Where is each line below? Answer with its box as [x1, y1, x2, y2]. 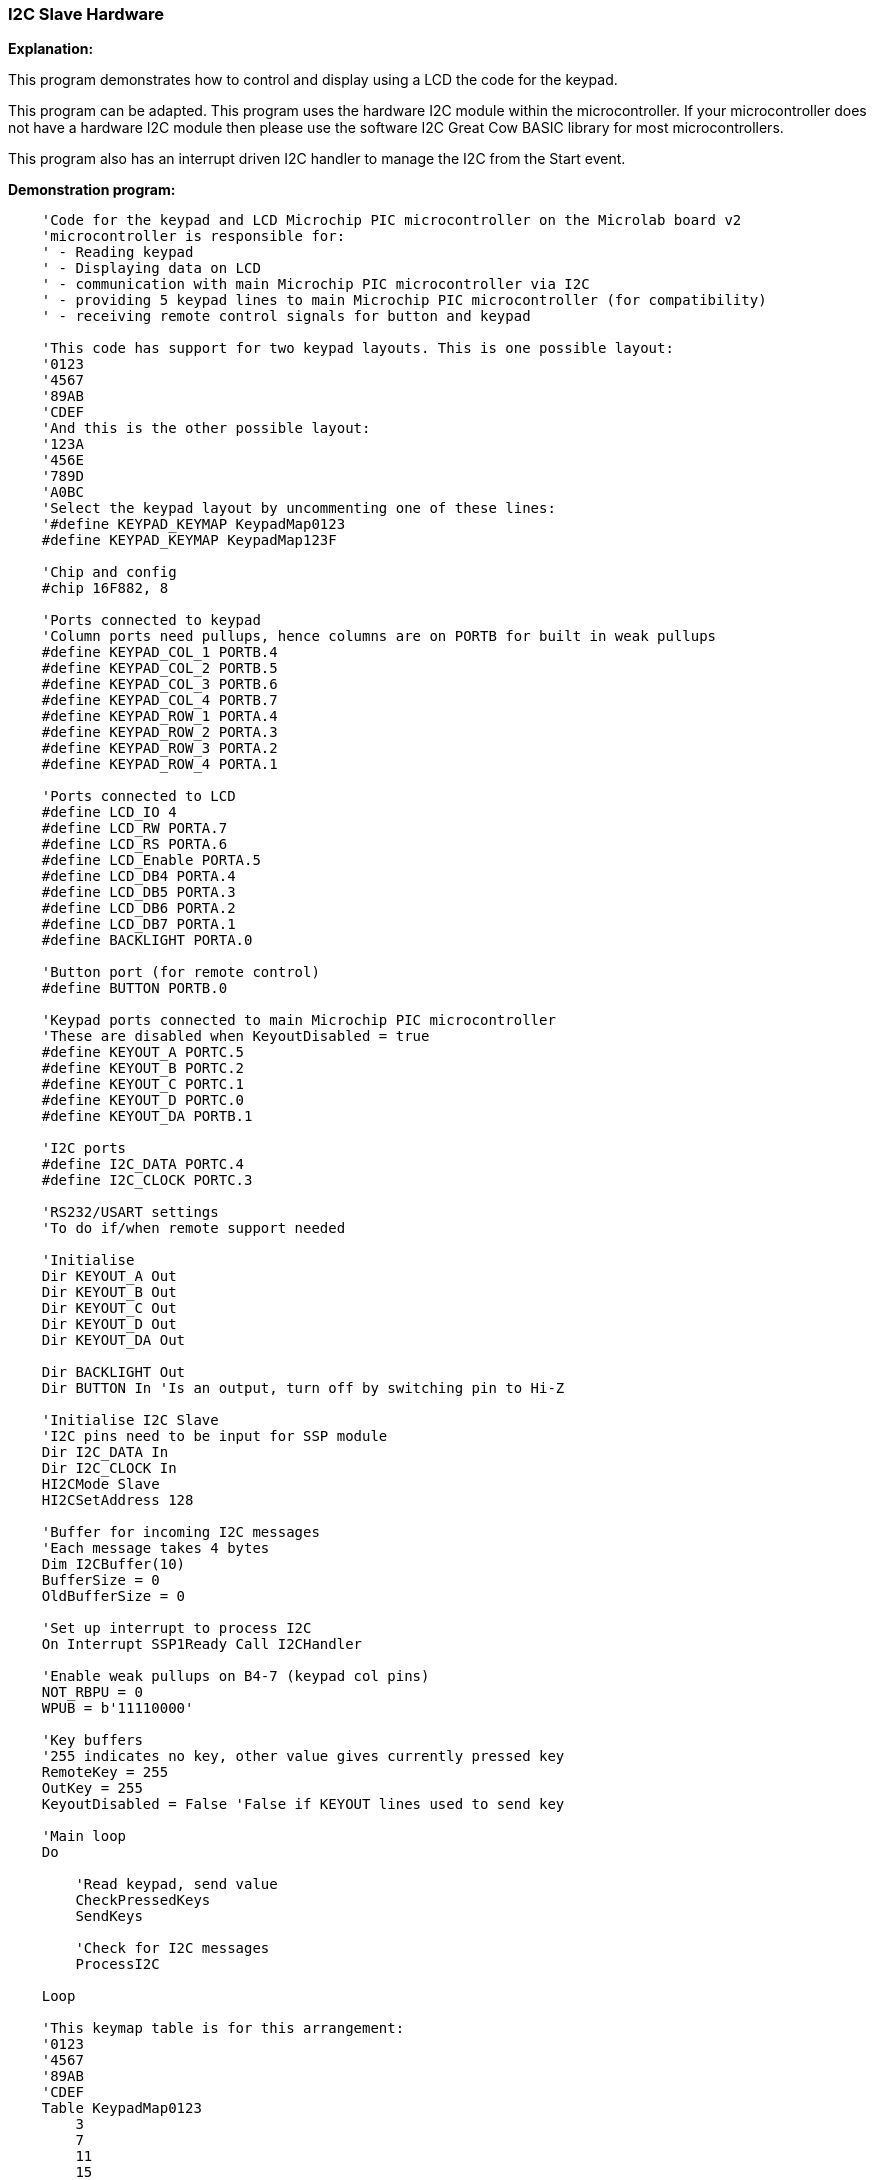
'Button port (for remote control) [41, 964, 320, 981]
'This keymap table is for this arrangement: [41, 2020, 405, 2037]
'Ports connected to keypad [41, 612, 261, 629]
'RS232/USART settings [41, 1204, 219, 1221]
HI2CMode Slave [41, 1476, 160, 1493]
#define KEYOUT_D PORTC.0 [41, 1092, 245, 1109]
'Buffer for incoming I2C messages [41, 1524, 320, 1541]
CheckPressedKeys [75, 1892, 211, 1909]
